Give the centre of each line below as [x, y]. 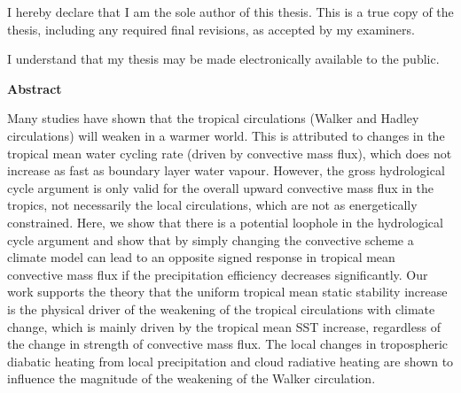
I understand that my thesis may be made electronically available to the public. [223, 59]
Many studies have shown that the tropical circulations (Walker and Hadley [213, 118]
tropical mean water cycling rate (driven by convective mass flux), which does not [230, 153]
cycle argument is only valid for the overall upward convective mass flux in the [221, 187]
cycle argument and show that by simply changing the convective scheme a [211, 239]
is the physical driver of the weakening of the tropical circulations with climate [221, 308]
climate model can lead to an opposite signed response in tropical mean [201, 257]
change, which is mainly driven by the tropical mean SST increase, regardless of [224, 326]
